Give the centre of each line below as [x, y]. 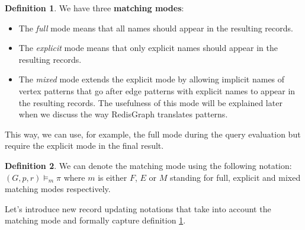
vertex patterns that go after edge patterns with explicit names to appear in [157, 90]
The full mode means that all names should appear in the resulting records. [156, 28]
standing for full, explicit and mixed [235, 177]
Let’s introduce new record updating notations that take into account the [138, 208]
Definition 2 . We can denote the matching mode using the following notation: [148, 165]
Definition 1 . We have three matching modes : [94, 8]
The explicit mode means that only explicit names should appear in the [148, 48]
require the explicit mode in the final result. [84, 146]
